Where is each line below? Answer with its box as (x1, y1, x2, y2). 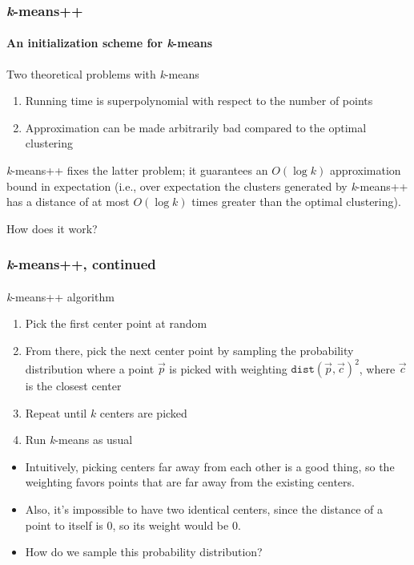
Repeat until (25, 404, 87, 421)
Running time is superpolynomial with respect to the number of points (25, 92, 373, 109)
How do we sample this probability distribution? (25, 543, 263, 560)
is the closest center (25, 377, 122, 394)
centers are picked (99, 404, 187, 421)
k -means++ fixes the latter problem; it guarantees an (6, 162, 268, 179)
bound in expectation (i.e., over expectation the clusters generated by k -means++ (6, 177, 408, 194)
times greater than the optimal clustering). (191, 193, 401, 210)
